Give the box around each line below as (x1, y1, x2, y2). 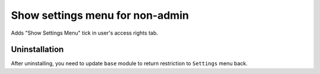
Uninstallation (11, 45, 64, 55)
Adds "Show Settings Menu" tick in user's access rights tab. (11, 29, 158, 36)
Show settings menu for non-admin (11, 9, 189, 22)
